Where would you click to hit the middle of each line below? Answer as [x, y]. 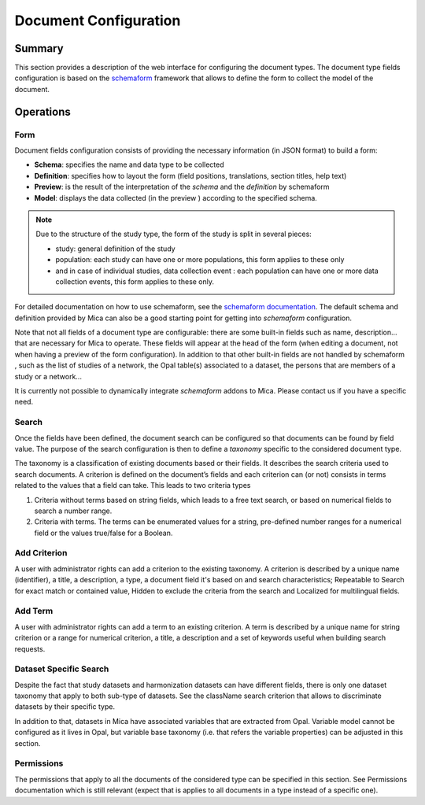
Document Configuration [98, 20]
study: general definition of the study [116, 249]
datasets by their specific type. [65, 707]
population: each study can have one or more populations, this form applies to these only [200, 260]
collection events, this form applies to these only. [135, 281]
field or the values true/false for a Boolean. [103, 533]
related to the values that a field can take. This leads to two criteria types [133, 486]
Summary [39, 48]
